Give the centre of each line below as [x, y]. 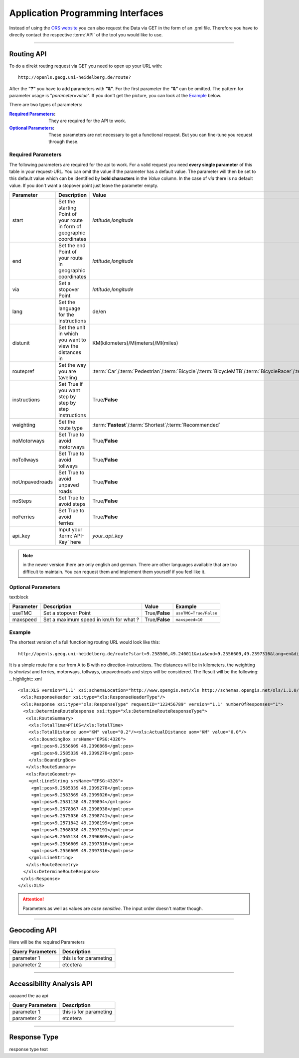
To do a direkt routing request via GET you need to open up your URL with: [86, 66]
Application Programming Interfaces [86, 13]
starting [67, 208]
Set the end [72, 246]
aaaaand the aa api [29, 995]
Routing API [28, 54]
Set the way [72, 365]
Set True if [71, 384]
